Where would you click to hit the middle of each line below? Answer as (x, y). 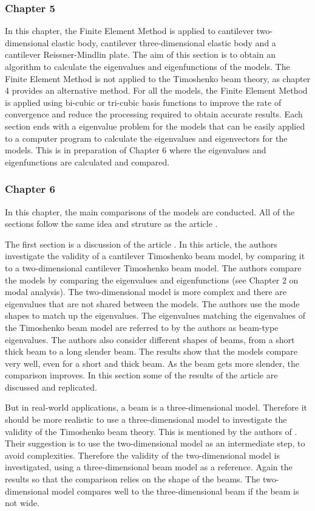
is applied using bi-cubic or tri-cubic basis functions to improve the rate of (143, 102)
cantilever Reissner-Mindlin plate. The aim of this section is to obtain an (140, 54)
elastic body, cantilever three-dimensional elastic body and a (164, 42)
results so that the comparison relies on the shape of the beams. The (133, 479)
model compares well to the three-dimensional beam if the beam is (175, 491)
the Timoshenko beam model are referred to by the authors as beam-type (142, 327)
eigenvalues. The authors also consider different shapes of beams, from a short (150, 339)
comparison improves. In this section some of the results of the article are (141, 375)
